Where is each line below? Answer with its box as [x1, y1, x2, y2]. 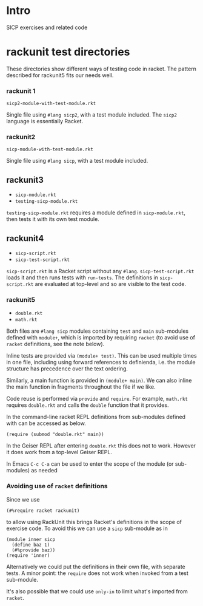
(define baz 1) [12, 542, 50, 548]
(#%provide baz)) [12, 547, 56, 553]
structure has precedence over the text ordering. [6, 365, 128, 372]
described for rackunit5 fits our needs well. [6, 71, 114, 79]
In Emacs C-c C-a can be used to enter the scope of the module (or [6, 460, 174, 468]
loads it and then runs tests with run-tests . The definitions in [6, 274, 159, 281]
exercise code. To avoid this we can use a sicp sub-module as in [6, 525, 168, 532]
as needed [31, 467, 58, 474]
